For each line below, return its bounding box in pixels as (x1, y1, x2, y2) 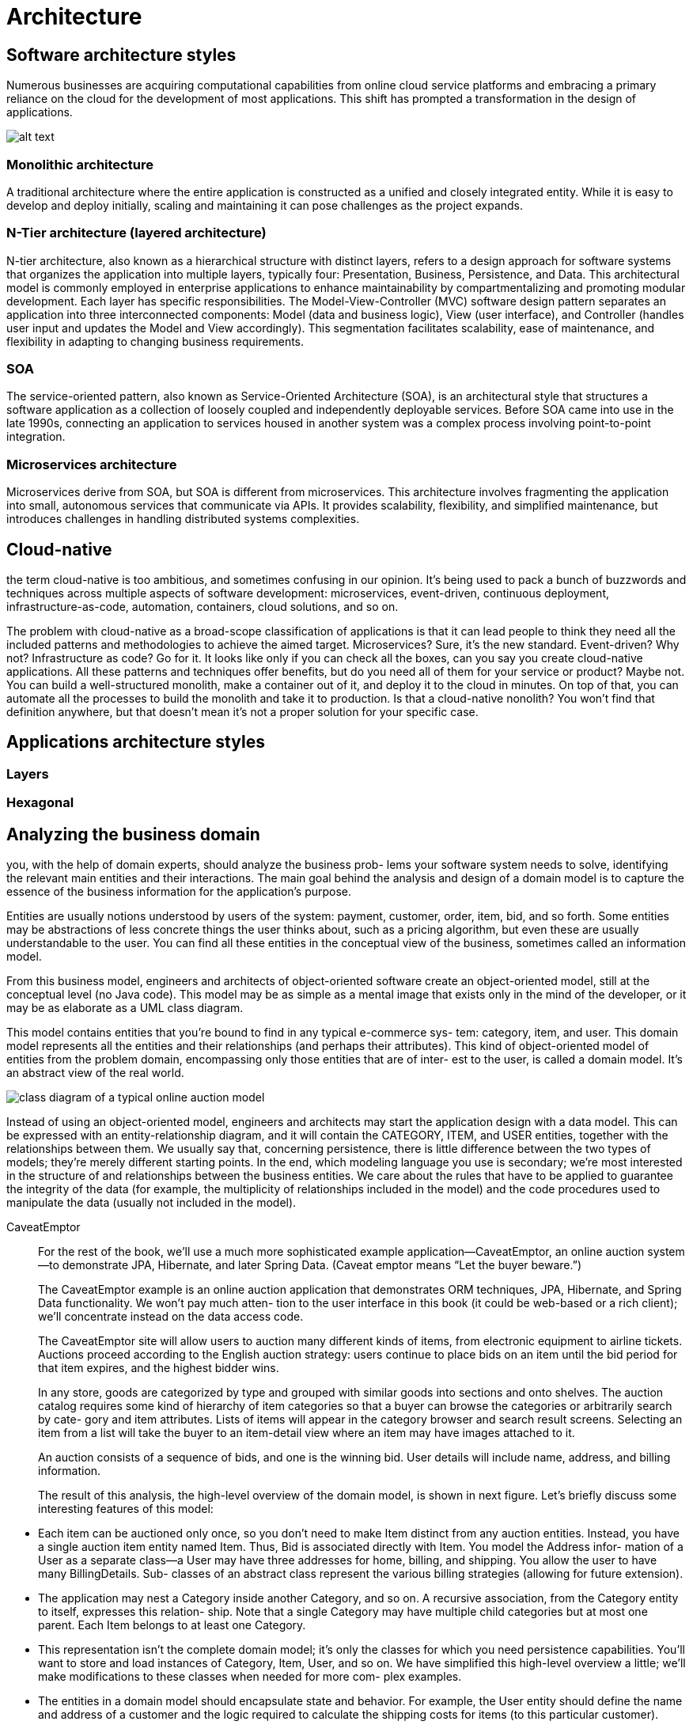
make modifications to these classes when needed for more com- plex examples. (38, 1670, 462, 1684)
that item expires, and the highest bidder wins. (38, 1361, 279, 1375)
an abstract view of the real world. (6, 1066, 184, 1080)
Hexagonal (6, 794, 74, 811)
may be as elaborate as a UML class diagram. (6, 1001, 244, 1015)
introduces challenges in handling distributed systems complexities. (6, 512, 360, 526)
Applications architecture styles (6, 732, 265, 753)
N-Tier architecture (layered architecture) (6, 225, 267, 241)
